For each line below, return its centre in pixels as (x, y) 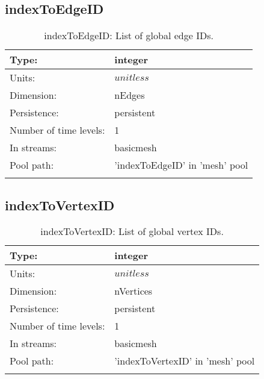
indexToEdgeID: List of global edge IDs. (129, 36)
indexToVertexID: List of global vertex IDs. (132, 231)
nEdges (130, 95)
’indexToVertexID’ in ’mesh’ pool (185, 361)
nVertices (134, 291)
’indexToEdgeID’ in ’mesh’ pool (181, 165)
